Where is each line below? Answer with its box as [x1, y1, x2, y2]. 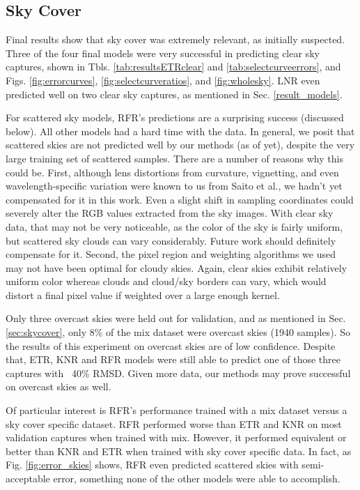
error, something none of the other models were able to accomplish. [53, 471, 341, 486]
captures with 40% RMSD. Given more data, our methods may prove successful [6, 365, 351, 380]
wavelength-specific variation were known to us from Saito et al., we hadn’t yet [6, 178, 343, 193]
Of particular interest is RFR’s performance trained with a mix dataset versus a [6, 403, 347, 418]
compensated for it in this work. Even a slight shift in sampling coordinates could [6, 192, 354, 206]
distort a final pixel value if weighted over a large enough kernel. [6, 287, 280, 302]
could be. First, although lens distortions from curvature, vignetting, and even [6, 164, 339, 179]
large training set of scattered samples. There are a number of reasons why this [6, 151, 343, 165]
